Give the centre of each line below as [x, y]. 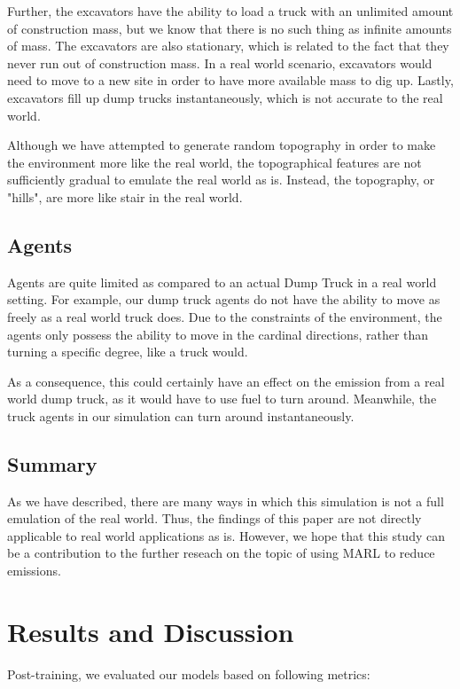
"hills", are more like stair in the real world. [125, 196]
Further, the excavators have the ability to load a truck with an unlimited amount [230, 11]
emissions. [34, 571]
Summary [52, 463]
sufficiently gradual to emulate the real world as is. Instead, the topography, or [221, 180]
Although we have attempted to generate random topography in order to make [222, 145]
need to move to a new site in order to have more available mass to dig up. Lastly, [230, 80]
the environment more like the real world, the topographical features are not [214, 162]
